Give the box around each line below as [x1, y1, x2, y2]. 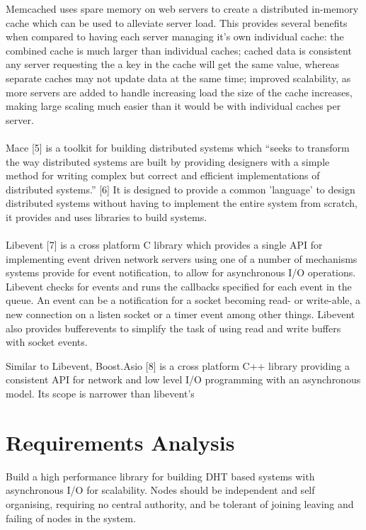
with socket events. [6, 334, 88, 349]
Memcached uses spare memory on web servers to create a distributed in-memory [6, 1, 359, 16]
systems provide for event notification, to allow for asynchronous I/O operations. [6, 265, 356, 280]
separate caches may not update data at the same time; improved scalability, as [6, 70, 351, 85]
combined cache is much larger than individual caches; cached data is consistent [6, 43, 352, 57]
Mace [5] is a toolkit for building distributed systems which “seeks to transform [6, 140, 350, 154]
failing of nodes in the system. [6, 510, 136, 525]
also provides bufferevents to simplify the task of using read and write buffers [6, 320, 341, 335]
